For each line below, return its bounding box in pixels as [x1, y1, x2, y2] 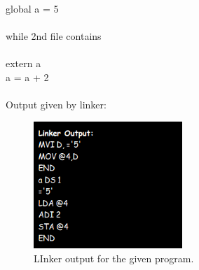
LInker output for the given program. [34, 250, 194, 265]
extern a [6, 55, 41, 70]
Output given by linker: [6, 97, 107, 111]
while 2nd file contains [6, 28, 102, 43]
